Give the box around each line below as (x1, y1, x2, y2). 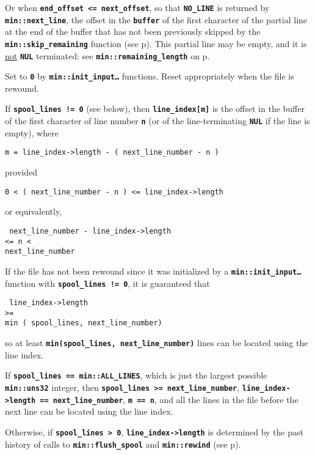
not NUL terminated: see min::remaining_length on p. (5, 49, 210, 62)
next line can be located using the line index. (5, 405, 173, 418)
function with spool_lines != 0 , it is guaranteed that (5, 276, 210, 289)
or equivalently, (5, 205, 62, 218)
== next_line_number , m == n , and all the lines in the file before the (40, 393, 299, 405)
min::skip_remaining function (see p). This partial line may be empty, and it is (5, 37, 307, 50)
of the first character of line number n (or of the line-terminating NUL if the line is (5, 114, 310, 127)
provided (5, 166, 37, 179)
